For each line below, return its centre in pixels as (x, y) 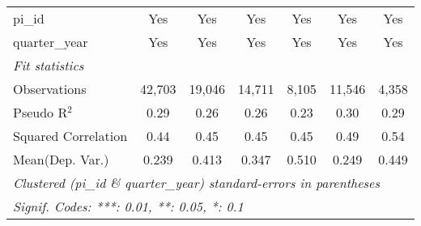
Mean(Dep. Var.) (61, 159)
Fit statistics (49, 65)
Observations (50, 89)
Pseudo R (40, 112)
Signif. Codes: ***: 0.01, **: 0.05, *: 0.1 (128, 206)
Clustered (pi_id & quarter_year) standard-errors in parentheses (197, 183)
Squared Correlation (70, 136)
